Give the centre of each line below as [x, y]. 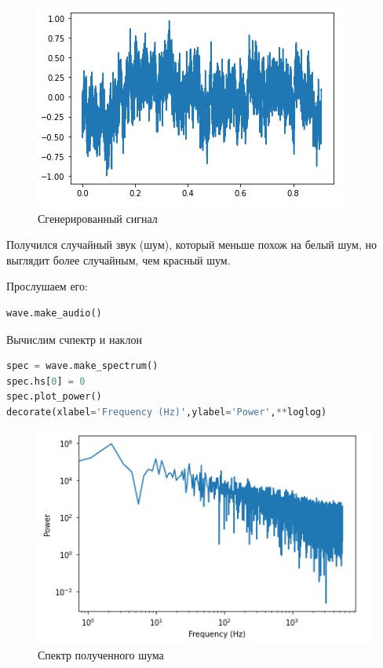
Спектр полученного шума [101, 654]
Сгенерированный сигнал [98, 218]
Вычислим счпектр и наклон [74, 339]
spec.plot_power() [54, 397]
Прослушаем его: [47, 286]
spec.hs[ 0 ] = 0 [46, 381]
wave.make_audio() [54, 313]
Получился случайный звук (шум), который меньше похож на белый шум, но [191, 245]
